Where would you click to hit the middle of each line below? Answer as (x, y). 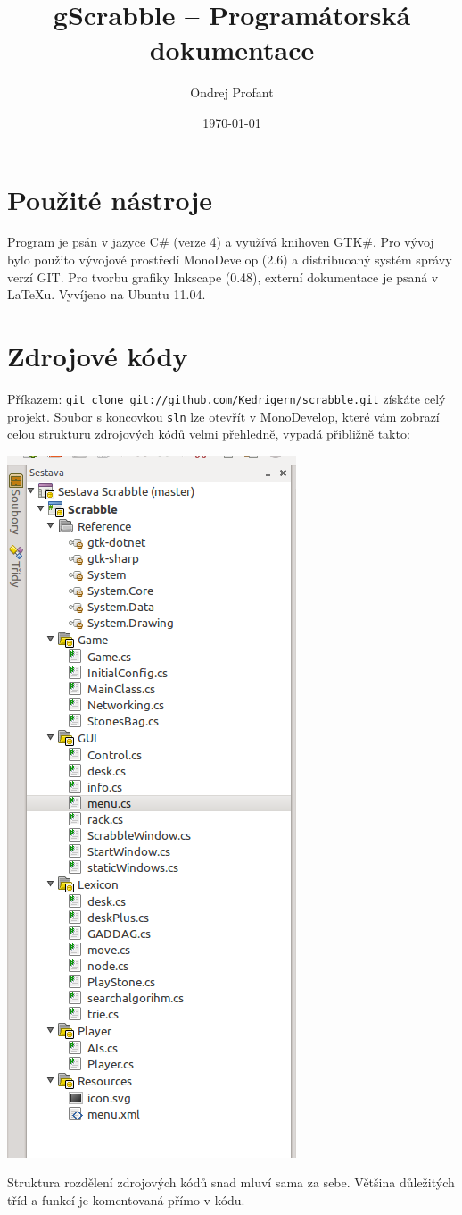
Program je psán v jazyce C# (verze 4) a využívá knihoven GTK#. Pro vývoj (221, 242)
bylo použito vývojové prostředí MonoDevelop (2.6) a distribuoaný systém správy (230, 260)
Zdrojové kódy (98, 356)
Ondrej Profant (232, 92)
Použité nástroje (110, 199)
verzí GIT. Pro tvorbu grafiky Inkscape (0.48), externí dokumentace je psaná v (223, 277)
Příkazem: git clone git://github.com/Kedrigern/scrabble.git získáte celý (227, 398)
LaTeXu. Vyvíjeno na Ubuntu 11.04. (107, 294)
